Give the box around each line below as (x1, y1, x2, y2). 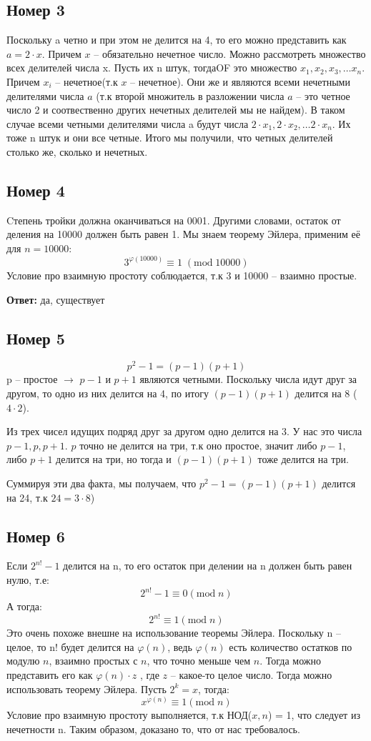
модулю (6, 653, 40, 668)
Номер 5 (6, 327, 65, 349)
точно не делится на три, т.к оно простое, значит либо (79, 437, 317, 452)
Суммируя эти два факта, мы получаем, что (6, 476, 197, 490)
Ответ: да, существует (6, 292, 105, 307)
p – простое (6, 372, 58, 387)
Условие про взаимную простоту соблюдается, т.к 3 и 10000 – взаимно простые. (6, 267, 357, 282)
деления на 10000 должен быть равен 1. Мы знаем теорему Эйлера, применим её (6, 227, 361, 242)
